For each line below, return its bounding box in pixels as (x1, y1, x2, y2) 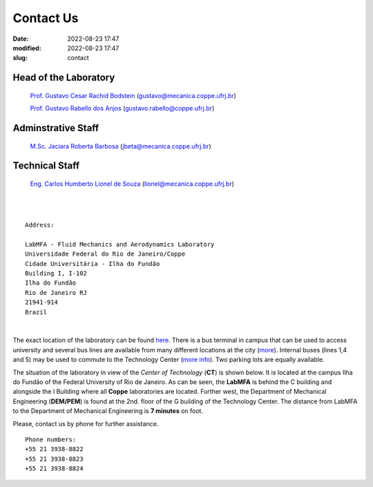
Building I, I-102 (25, 269, 88, 278)
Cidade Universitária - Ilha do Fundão (25, 260, 160, 267)
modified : (12, 44, 41, 52)
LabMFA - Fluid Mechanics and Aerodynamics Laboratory (25, 240, 215, 248)
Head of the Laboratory (12, 72, 115, 84)
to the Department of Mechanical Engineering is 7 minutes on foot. (12, 407, 204, 415)
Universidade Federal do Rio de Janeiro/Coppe (25, 250, 186, 258)
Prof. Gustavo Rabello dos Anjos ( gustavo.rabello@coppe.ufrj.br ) (30, 104, 215, 113)
